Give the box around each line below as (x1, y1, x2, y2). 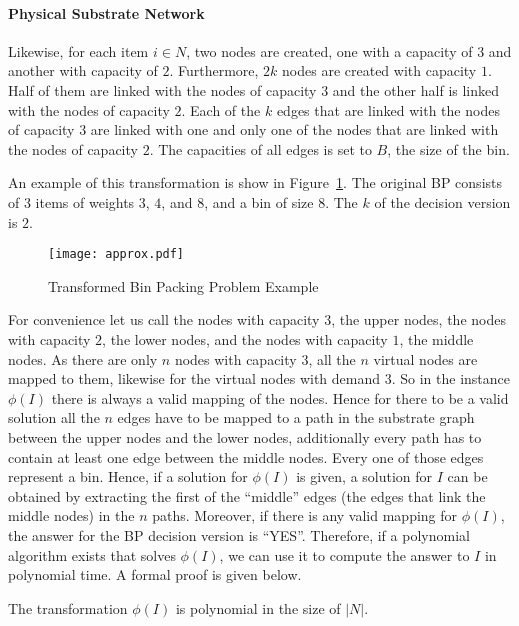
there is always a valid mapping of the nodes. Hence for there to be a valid (51, 387, 509, 408)
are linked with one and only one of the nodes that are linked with (90, 119, 499, 140)
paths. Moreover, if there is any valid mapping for (152, 505, 458, 526)
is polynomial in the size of (175, 597, 341, 618)
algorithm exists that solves (8, 544, 176, 565)
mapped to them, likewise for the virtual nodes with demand (8, 368, 381, 389)
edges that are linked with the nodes (276, 99, 500, 120)
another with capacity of (8, 60, 158, 81)
